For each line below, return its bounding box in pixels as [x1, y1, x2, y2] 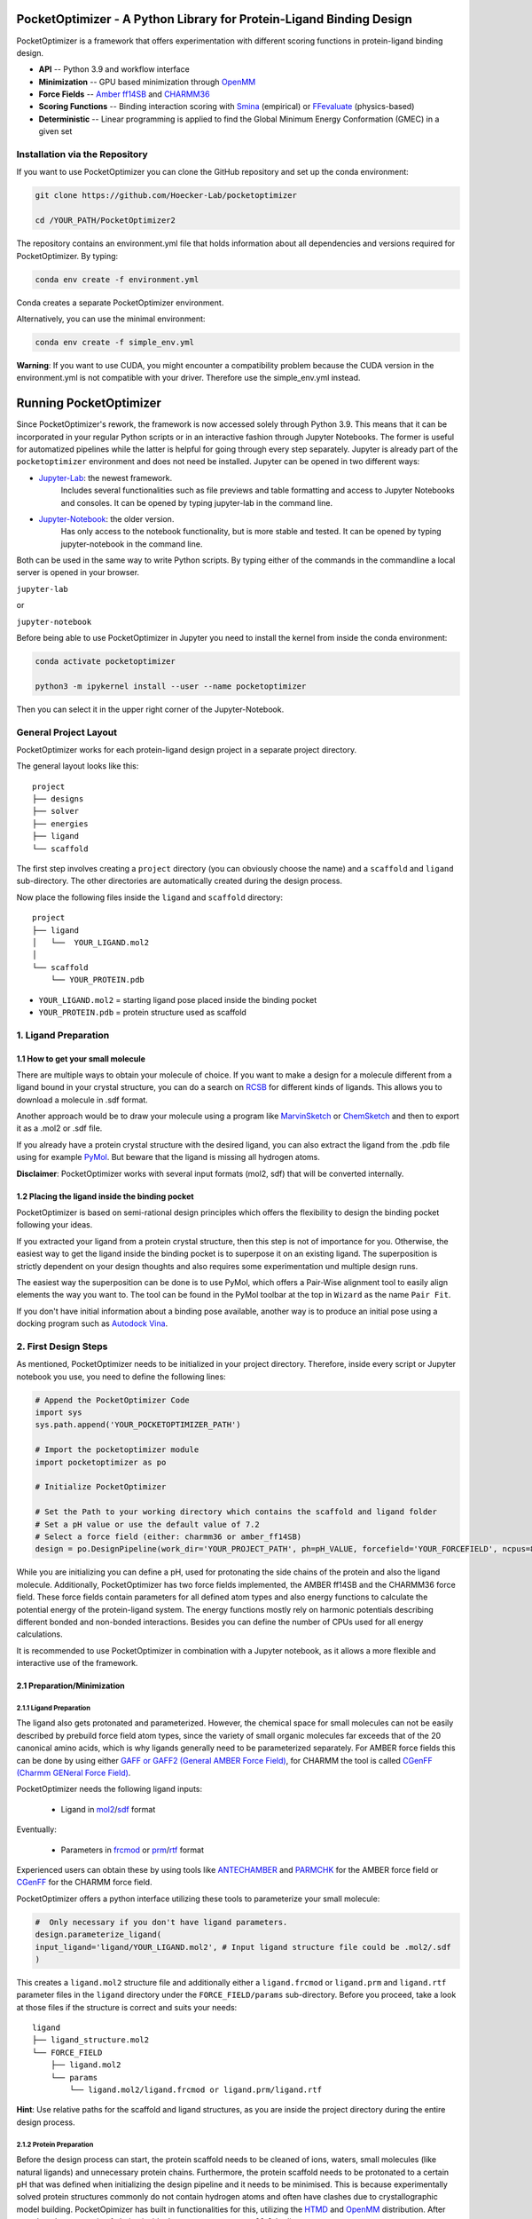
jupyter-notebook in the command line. [60, 538, 203, 549]
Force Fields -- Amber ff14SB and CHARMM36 [38, 89, 210, 99]
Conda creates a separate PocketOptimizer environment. [16, 297, 224, 308]
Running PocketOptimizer [16, 396, 161, 411]
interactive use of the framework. [16, 1658, 138, 1669]
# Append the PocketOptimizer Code [35, 1394, 190, 1405]
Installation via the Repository [16, 148, 148, 161]
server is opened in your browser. [16, 567, 140, 578]
